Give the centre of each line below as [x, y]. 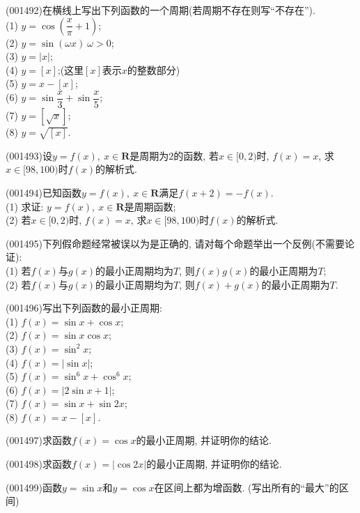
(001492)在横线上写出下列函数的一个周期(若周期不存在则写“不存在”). [161, 10]
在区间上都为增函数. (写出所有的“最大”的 [246, 487]
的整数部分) [154, 69]
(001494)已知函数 [44, 192]
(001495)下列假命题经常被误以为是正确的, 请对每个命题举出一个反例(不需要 [175, 243]
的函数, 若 [196, 155]
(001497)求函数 [39, 440]
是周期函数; [150, 206]
